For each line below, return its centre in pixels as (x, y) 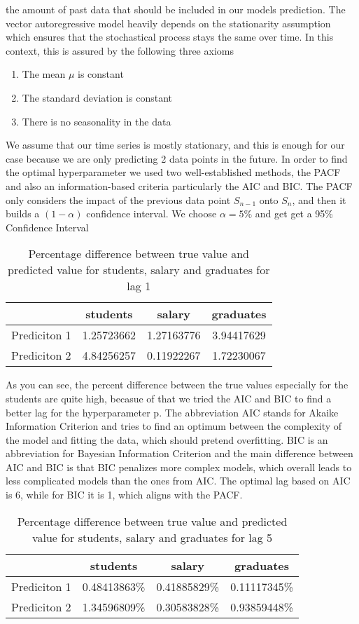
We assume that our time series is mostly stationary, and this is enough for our (175, 145)
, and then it (319, 199)
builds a (23, 213)
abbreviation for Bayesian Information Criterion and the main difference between (179, 453)
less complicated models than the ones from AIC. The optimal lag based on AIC (178, 481)
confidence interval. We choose (152, 213)
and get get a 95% (294, 213)
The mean (44, 74)
